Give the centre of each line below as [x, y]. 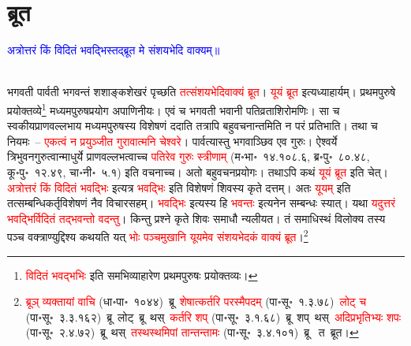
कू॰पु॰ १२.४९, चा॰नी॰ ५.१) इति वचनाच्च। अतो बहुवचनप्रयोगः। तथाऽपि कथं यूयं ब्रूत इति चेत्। [198, 171]
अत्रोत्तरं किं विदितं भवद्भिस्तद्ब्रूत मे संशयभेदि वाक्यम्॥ [114, 50]
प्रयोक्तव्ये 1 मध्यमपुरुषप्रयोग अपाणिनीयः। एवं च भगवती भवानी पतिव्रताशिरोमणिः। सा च [174, 109]
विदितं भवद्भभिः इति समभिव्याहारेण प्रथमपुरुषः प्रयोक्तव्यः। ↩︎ [142, 275]
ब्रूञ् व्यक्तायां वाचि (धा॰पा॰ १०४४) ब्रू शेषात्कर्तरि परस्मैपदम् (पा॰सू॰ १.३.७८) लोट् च [196, 301]
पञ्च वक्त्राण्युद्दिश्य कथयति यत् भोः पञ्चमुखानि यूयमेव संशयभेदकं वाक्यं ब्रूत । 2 [158, 235]
